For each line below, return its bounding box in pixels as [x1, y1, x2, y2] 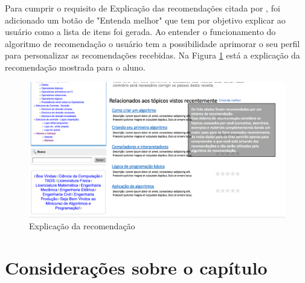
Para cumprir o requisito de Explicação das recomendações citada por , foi [5, 2, 280, 14]
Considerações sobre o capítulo [5, 255, 268, 280]
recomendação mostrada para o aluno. [5, 60, 146, 73]
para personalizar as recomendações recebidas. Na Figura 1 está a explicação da [5, 49, 300, 62]
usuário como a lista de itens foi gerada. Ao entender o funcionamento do [5, 25, 276, 38]
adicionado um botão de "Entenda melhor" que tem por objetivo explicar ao [5, 13, 286, 26]
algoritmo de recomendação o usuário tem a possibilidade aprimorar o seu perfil [5, 37, 300, 49]
